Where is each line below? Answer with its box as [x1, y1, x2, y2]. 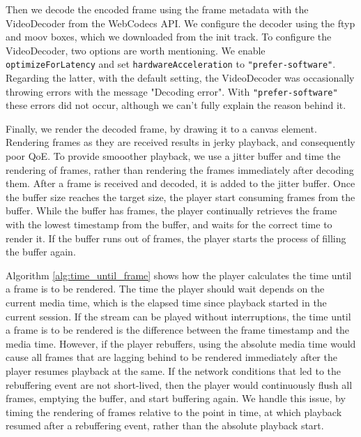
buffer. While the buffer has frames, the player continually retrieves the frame [6, 203, 337, 218]
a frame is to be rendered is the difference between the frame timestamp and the [6, 323, 350, 337]
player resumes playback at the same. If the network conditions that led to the [6, 363, 341, 378]
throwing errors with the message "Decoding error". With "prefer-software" [6, 84, 338, 98]
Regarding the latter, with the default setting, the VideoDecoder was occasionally [6, 71, 355, 85]
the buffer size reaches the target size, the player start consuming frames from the [6, 189, 355, 204]
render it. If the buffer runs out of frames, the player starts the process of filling [6, 230, 346, 245]
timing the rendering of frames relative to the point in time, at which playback [6, 404, 342, 419]
